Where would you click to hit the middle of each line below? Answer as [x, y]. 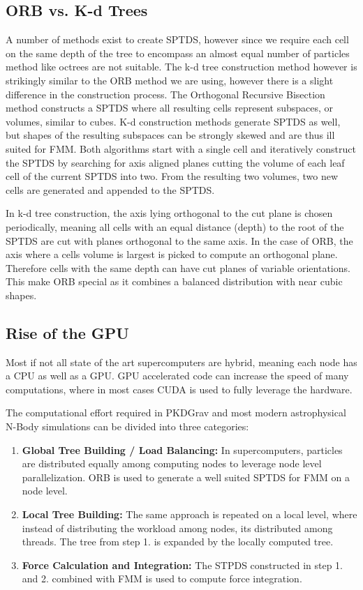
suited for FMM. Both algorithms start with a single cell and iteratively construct [181, 148]
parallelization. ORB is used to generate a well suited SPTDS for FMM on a [186, 477]
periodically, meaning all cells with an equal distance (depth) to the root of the [175, 226]
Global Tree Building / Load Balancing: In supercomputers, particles [182, 449]
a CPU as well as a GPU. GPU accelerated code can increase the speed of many [177, 376]
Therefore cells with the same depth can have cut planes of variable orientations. [178, 267]
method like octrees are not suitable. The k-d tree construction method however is [181, 67]
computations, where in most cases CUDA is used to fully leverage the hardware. [179, 389]
